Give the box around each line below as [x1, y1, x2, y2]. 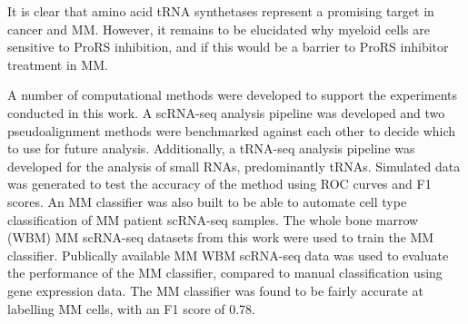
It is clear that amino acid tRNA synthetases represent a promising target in [7, 2, 434, 20]
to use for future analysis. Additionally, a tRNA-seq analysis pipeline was [7, 139, 415, 158]
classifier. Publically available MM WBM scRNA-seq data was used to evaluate [7, 245, 449, 264]
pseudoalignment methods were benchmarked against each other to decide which [7, 121, 456, 140]
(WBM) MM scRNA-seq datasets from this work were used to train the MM [7, 228, 434, 247]
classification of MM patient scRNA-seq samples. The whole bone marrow [7, 210, 419, 229]
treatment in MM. [7, 54, 108, 74]
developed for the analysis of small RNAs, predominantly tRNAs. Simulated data [7, 156, 461, 175]
